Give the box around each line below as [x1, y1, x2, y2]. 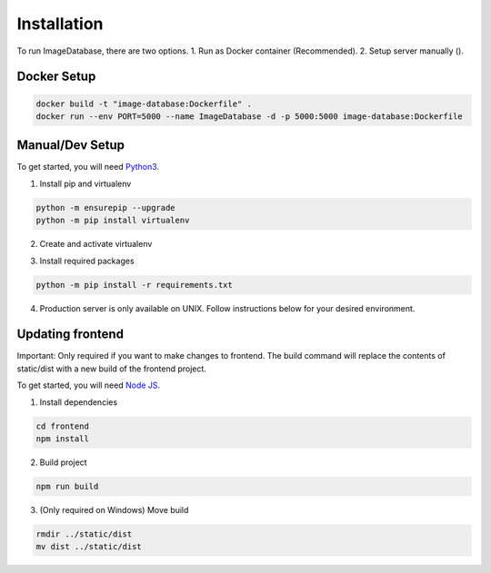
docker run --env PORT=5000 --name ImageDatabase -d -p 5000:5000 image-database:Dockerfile [35, 111, 463, 122]
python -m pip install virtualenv [35, 215, 190, 226]
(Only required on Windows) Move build [39, 504, 189, 515]
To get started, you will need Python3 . [16, 162, 159, 173]
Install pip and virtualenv [39, 178, 132, 189]
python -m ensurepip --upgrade [35, 203, 176, 212]
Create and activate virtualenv [39, 239, 153, 250]
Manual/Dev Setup [16, 137, 125, 153]
